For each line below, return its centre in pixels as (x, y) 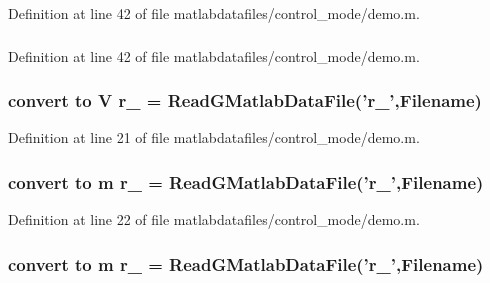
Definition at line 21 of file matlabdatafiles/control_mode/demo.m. (214, 137)
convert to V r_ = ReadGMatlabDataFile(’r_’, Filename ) (245, 100)
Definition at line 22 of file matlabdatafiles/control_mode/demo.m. (214, 219)
